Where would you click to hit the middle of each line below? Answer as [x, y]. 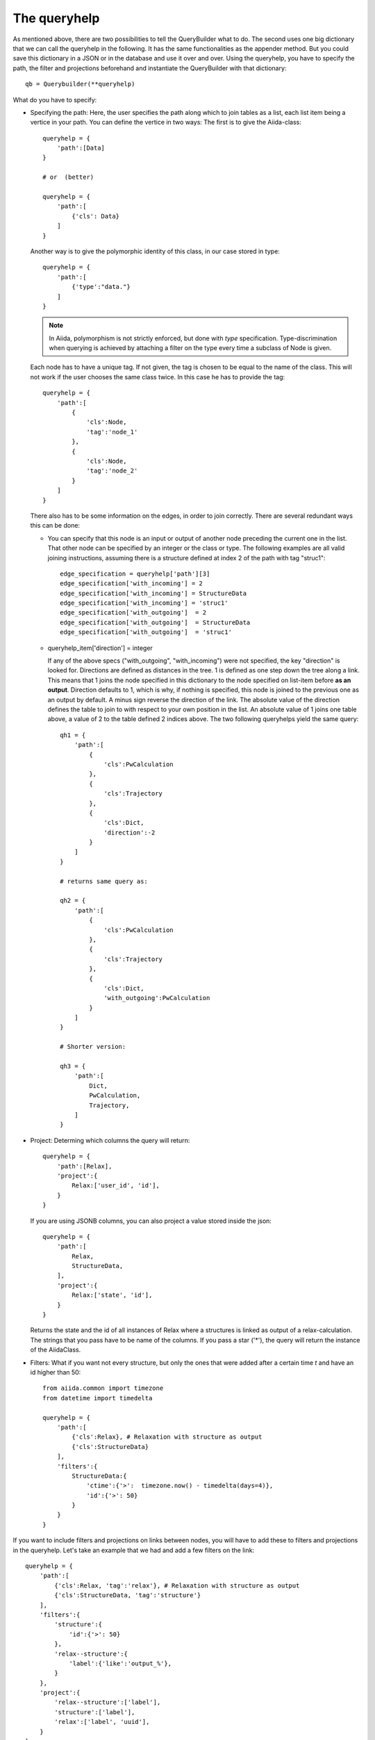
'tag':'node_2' [112, 471]
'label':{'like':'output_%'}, [120, 1663]
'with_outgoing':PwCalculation [157, 998]
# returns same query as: [104, 881]
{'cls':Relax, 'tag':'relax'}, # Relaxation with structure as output [177, 1585]
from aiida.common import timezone [103, 1388]
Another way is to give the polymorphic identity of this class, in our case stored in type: [155, 251]
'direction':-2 [130, 832]
